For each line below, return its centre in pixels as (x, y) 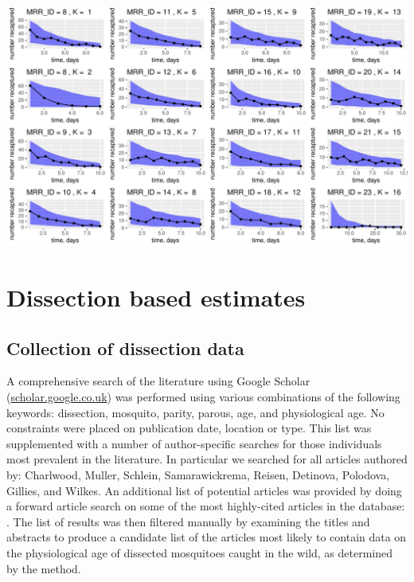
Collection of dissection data (125, 348)
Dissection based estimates (156, 297)
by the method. (44, 568)
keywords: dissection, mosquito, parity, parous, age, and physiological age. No (195, 412)
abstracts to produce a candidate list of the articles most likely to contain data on (207, 537)
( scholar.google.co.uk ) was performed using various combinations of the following (203, 396)
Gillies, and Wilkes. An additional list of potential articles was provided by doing (204, 490)
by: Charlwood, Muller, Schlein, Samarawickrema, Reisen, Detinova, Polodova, (198, 474)
